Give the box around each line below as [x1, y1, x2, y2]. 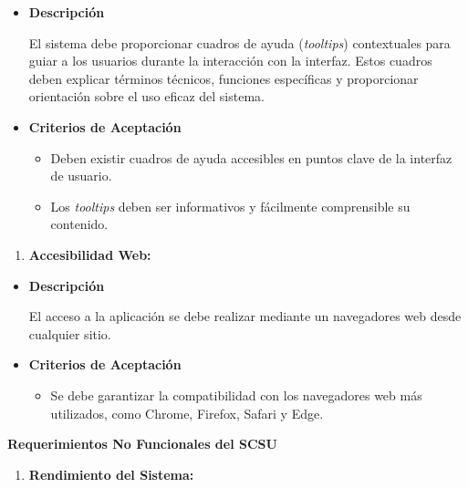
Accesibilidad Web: [28, 244, 151, 264]
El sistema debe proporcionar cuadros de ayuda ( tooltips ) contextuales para [28, 33, 451, 52]
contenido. [50, 214, 109, 234]
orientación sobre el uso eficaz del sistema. [28, 87, 265, 106]
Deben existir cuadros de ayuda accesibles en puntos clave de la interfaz [50, 148, 452, 167]
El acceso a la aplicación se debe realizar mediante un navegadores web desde [28, 306, 462, 326]
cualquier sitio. [28, 324, 111, 343]
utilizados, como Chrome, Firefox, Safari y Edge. [50, 403, 324, 422]
